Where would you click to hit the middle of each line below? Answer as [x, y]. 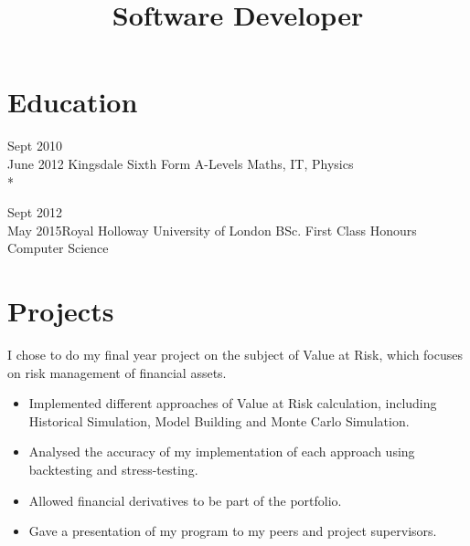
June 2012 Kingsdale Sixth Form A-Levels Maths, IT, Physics [181, 163]
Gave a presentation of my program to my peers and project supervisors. [233, 531]
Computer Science [58, 248]
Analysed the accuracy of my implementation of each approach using [222, 451]
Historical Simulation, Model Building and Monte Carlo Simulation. [219, 420]
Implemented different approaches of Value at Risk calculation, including [233, 403]
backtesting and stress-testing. [113, 469]
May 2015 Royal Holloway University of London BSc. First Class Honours [212, 230]
